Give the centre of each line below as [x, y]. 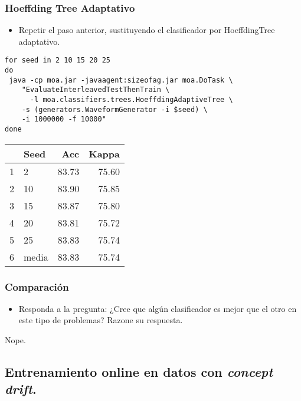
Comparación [37, 286]
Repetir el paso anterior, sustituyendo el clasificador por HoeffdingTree [147, 30]
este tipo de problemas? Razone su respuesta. [101, 320]
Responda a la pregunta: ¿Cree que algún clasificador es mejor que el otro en [158, 308]
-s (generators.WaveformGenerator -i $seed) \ [114, 109]
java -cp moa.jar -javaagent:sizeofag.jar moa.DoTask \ [121, 80]
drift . [21, 389]
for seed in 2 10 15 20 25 [58, 60]
